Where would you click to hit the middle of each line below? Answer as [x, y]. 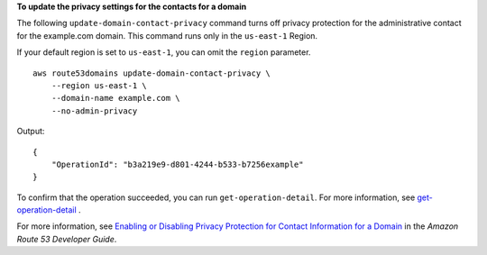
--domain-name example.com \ [115, 98]
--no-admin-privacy [94, 111]
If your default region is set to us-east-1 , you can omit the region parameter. [164, 52]
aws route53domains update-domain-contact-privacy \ [152, 73]
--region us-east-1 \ [99, 85]
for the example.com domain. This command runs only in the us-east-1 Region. [167, 35]
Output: [31, 132]
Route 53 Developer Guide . [67, 239]
